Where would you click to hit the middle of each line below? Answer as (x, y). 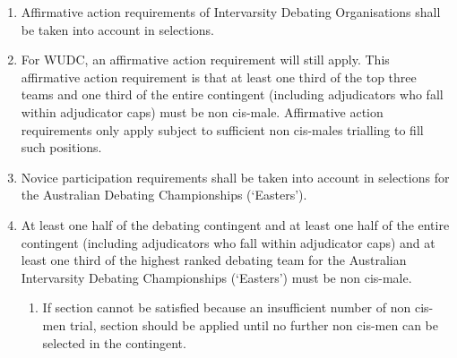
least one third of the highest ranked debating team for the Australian (214, 260)
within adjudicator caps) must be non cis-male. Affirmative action (202, 111)
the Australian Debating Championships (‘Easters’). (164, 195)
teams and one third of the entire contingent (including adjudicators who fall (232, 94)
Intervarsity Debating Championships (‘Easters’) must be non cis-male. (216, 277)
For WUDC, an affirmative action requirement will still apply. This (205, 60)
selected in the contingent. (114, 342)
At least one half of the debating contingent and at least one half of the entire (235, 224)
